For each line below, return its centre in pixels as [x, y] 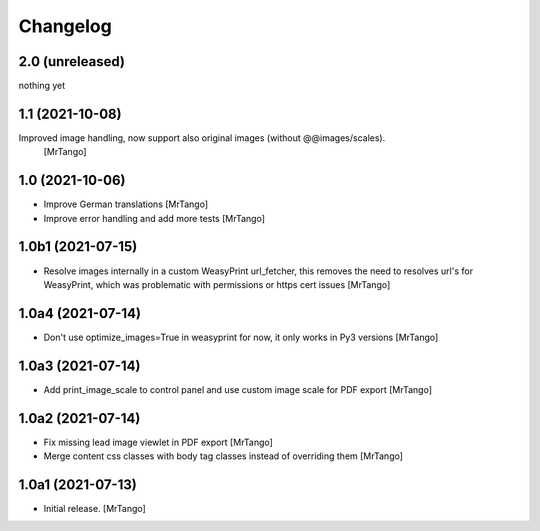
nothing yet [42, 86]
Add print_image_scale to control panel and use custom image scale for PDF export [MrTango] [238, 389]
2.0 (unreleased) [71, 61]
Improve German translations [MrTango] [126, 204]
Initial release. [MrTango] [95, 508]
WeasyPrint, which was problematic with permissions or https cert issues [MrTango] [217, 284]
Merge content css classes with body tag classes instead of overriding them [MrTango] [223, 456]
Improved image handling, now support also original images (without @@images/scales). [202, 137]
